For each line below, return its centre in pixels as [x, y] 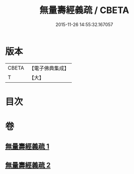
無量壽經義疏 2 [28, 165]
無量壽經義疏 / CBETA [84, 10]
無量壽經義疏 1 [27, 147]
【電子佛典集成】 [49, 68]
